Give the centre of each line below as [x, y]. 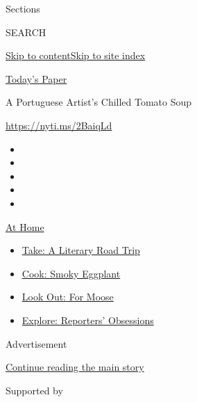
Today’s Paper [36, 78]
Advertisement [36, 343]
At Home [25, 226]
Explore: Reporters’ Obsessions [88, 320]
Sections [23, 8]
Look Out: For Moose [68, 297]
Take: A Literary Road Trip [81, 250]
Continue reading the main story [75, 367]
